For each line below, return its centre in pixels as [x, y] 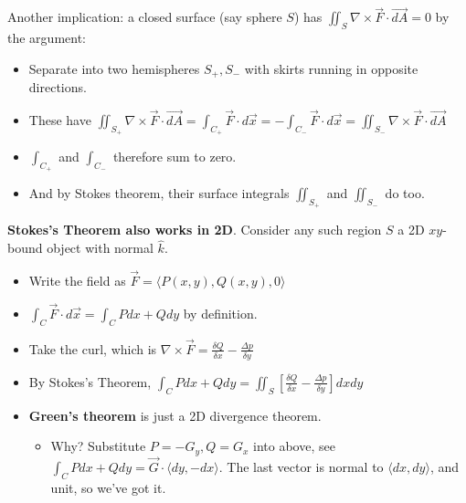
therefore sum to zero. [175, 157]
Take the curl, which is [93, 348]
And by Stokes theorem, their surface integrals [159, 193]
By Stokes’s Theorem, [90, 381]
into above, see [294, 446]
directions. [58, 87]
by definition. [220, 313]
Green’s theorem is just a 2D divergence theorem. [175, 415]
